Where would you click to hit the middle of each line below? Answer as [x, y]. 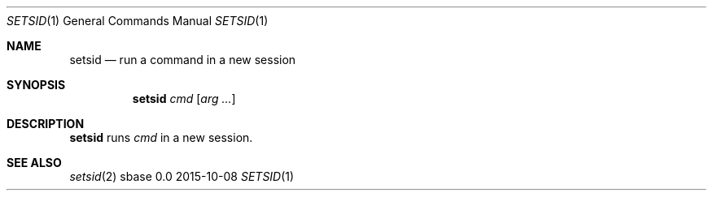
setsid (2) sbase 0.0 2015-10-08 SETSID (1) [182, 176]
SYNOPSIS [36, 85]
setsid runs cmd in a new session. [161, 137]
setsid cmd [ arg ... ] [184, 98]
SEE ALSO [34, 163]
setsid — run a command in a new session [183, 60]
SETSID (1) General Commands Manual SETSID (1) [138, 21]
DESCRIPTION [46, 124]
